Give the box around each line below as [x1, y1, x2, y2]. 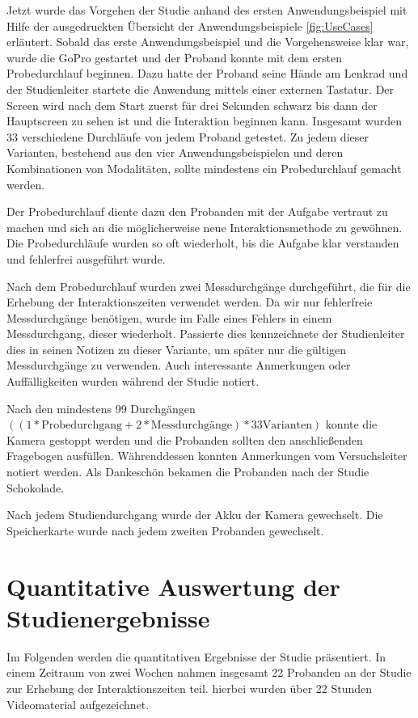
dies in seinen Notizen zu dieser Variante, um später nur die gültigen [6, 340, 347, 357]
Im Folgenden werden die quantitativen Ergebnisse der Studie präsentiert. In [6, 648, 386, 665]
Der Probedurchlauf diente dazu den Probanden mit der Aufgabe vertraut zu [6, 203, 388, 220]
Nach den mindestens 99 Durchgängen [6, 399, 196, 416]
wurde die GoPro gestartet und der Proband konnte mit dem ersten [6, 49, 343, 65]
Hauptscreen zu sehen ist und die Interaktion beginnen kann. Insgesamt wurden [6, 112, 402, 129]
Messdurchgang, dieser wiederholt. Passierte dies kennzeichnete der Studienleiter [6, 325, 405, 342]
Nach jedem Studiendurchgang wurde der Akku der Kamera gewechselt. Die [6, 506, 383, 523]
